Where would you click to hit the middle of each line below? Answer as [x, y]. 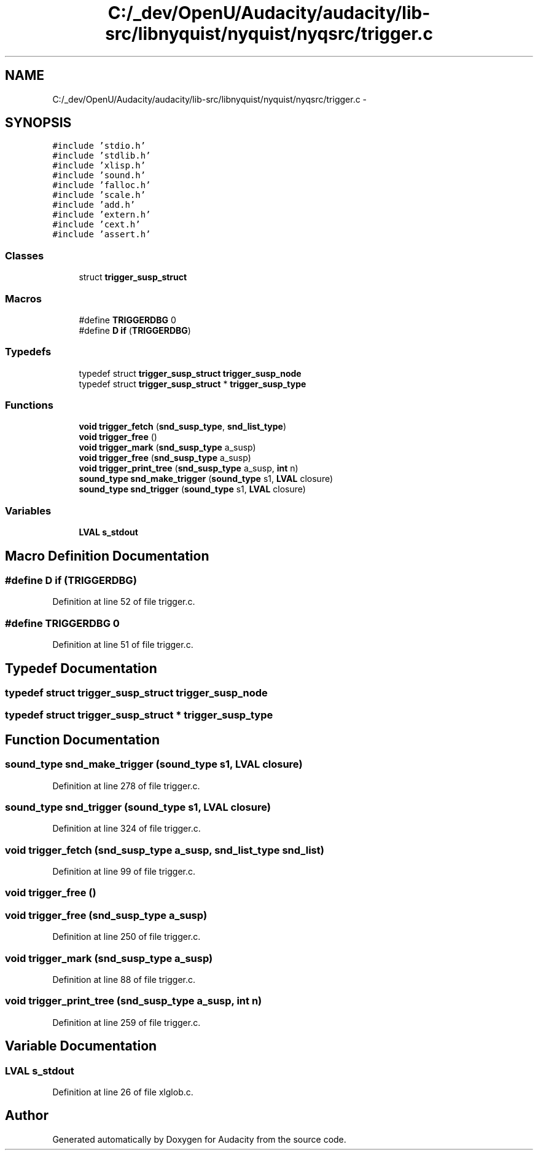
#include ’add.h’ [94, 205]
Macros [23, 298]
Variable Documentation [81, 1046]
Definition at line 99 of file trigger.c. [124, 872]
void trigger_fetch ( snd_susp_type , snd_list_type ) [183, 427]
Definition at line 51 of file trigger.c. [123, 645]
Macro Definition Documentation [107, 556]
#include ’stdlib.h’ [102, 156]
